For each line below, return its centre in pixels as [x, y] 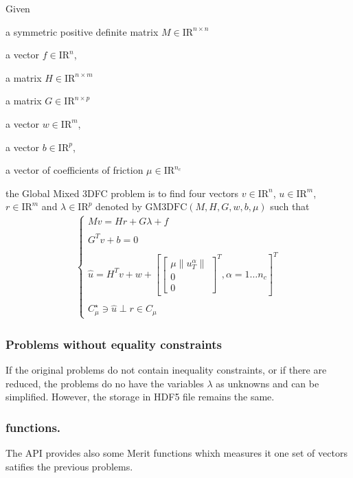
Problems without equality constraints [114, 344]
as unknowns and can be [267, 383]
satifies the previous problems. [69, 466]
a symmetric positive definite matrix [82, 31]
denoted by [119, 206]
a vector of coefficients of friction [75, 170]
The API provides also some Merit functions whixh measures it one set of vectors [176, 453]
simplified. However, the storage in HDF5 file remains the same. [140, 397]
